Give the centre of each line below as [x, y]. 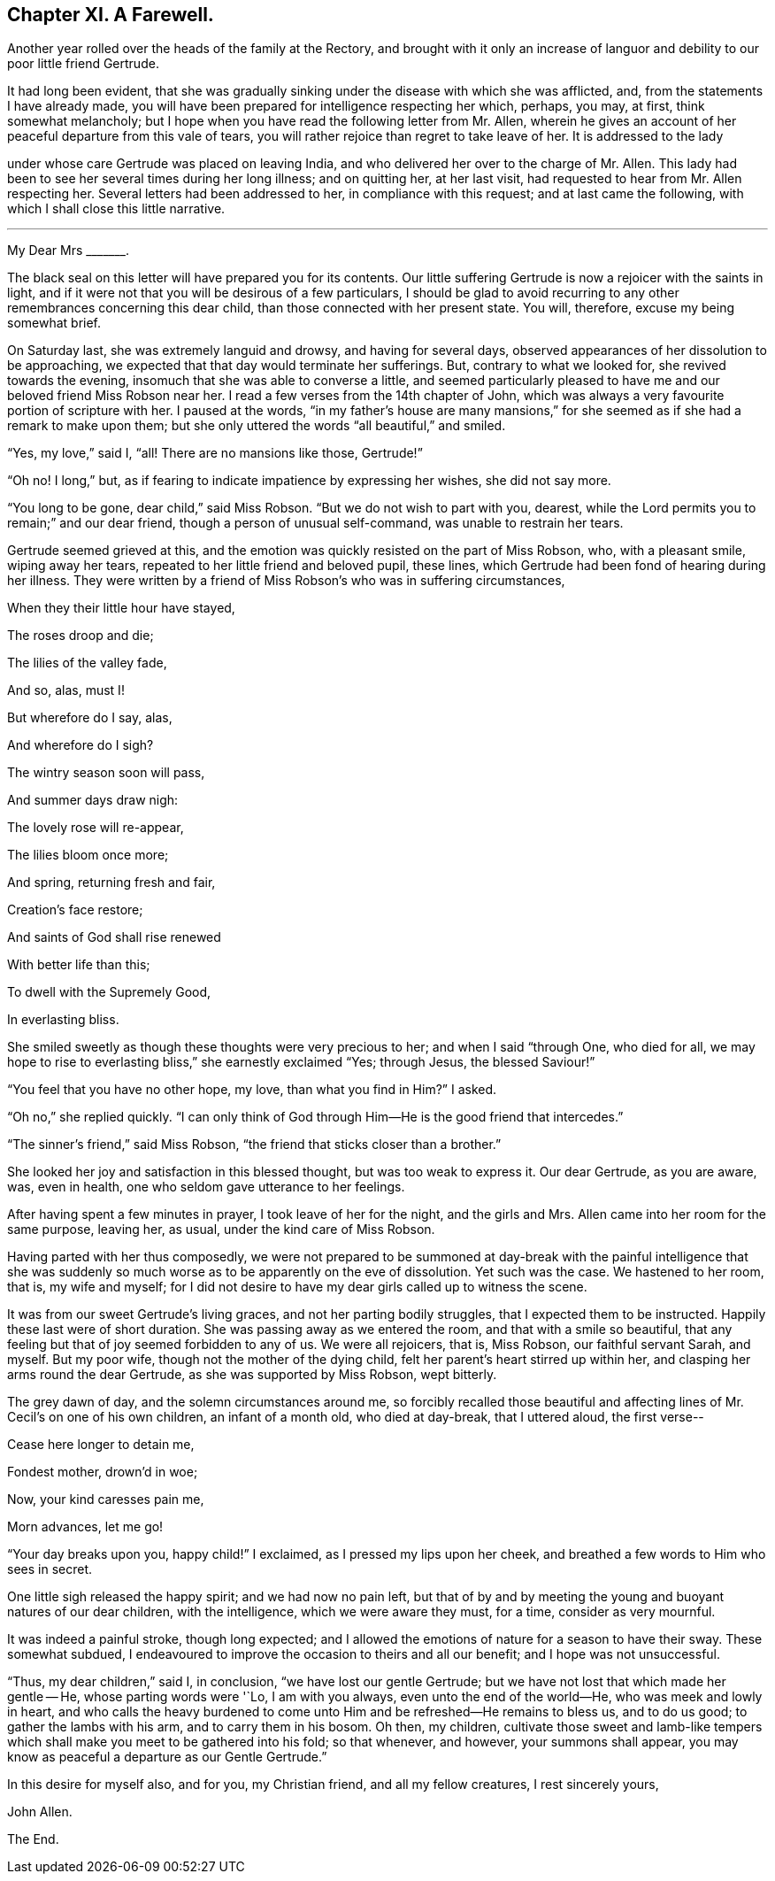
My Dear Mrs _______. [68, 251]
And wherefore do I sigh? [81, 745]
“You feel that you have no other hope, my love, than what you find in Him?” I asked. [252, 1090]
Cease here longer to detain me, [101, 1445]
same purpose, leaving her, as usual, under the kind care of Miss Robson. [221, 1230]
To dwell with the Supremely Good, [109, 992]
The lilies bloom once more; [88, 855]
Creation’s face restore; [75, 910]
